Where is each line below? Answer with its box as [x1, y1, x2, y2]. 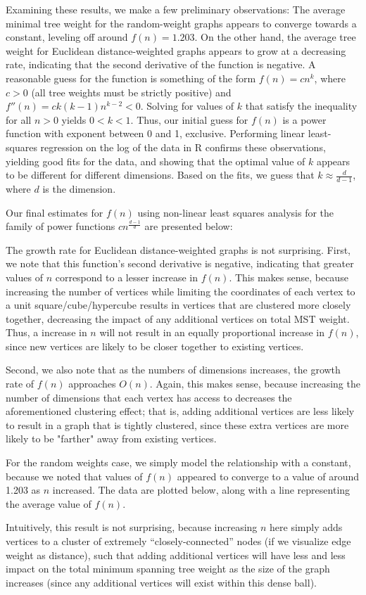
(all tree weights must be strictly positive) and [31, 84, 232, 99]
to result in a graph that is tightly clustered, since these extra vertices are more [6, 417, 349, 432]
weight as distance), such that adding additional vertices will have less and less [6, 547, 346, 562]
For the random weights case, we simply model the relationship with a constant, [6, 455, 351, 470]
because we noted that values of [6, 468, 143, 483]
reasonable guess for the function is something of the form [6, 70, 256, 85]
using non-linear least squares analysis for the [137, 205, 334, 219]
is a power [282, 112, 327, 127]
